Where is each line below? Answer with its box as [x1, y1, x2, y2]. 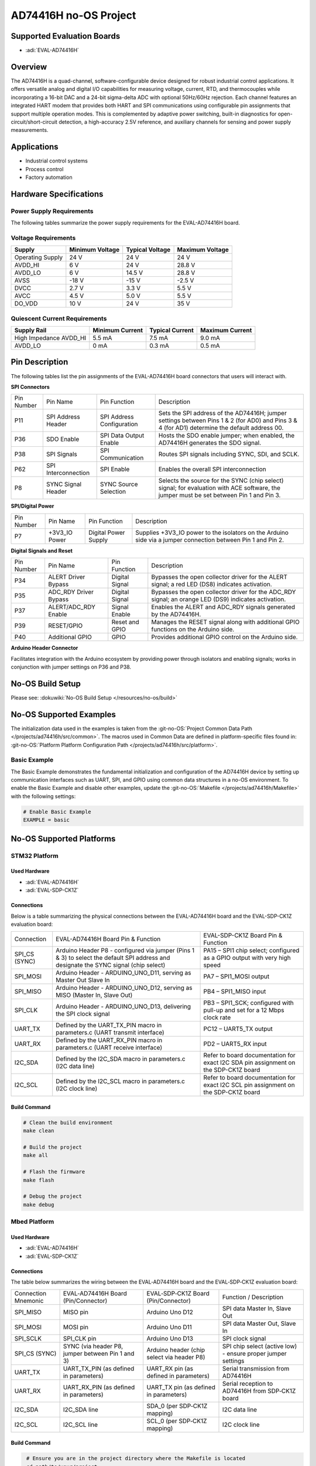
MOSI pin [63, 1323, 89, 1331]
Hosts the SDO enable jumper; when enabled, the [158, 432, 295, 440]
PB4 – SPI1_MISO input [203, 987, 266, 996]
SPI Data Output [99, 432, 145, 440]
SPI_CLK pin [63, 1334, 97, 1342]
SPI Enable [99, 465, 130, 473]
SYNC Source [99, 480, 138, 488]
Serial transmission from [222, 1364, 290, 1372]
